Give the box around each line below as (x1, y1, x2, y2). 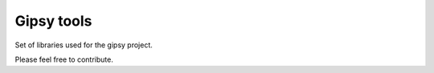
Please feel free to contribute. (14, 55, 114, 64)
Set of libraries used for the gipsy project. (14, 40, 153, 50)
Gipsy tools (14, 12, 92, 30)
